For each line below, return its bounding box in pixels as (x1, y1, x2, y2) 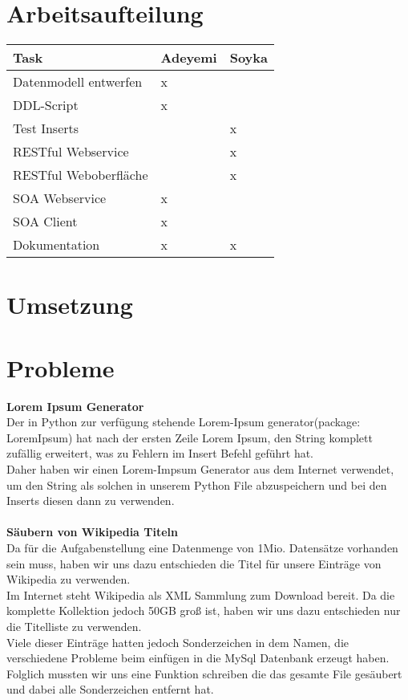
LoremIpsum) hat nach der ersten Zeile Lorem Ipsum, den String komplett (6, 429, 373, 446)
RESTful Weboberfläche (13, 165, 148, 185)
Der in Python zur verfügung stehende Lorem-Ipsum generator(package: (6, 413, 361, 430)
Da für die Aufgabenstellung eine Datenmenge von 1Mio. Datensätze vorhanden (6, 539, 398, 556)
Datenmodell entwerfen (13, 72, 143, 92)
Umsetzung (6, 288, 133, 321)
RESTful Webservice (13, 142, 129, 161)
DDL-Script (13, 96, 79, 115)
